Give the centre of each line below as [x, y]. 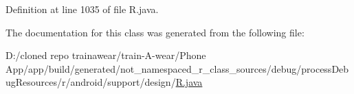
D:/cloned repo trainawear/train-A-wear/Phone [106, 55]
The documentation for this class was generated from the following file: [155, 32]
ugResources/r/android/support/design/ [91, 82]
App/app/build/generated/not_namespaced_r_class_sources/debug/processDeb [177, 68]
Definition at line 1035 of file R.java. [82, 9]
